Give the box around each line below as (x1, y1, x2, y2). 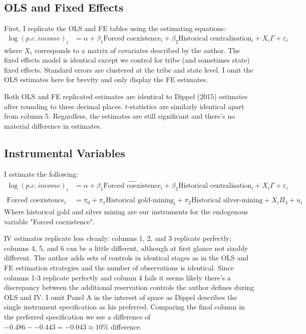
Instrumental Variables (4, 145, 125, 160)
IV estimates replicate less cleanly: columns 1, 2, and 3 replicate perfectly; (4, 233, 231, 243)
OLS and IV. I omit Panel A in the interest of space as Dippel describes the (4, 291, 237, 302)
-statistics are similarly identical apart (127, 101, 244, 111)
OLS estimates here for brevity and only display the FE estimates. (4, 74, 208, 85)
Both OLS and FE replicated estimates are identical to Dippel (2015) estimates (4, 91, 248, 101)
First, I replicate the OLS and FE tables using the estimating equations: (4, 23, 226, 34)
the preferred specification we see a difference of (4, 311, 151, 322)
